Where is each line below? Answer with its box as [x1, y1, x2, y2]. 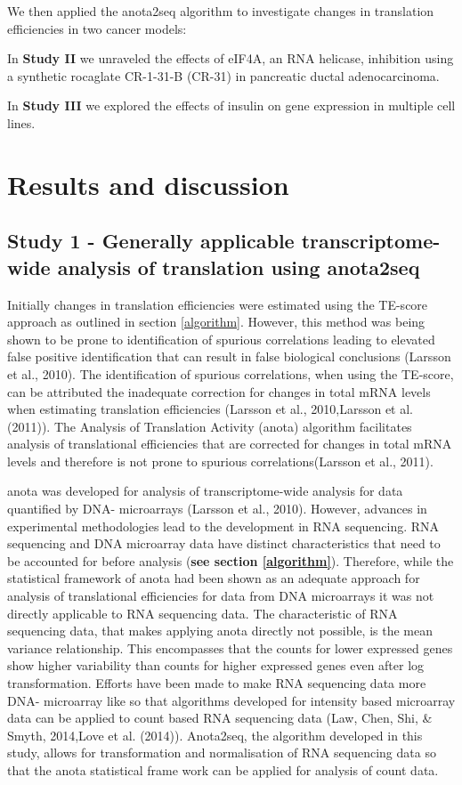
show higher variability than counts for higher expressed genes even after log [7, 656, 425, 675]
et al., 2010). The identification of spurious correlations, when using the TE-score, [7, 364, 454, 383]
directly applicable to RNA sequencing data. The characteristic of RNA [7, 603, 398, 622]
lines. [7, 113, 36, 132]
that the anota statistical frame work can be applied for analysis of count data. [7, 760, 439, 779]
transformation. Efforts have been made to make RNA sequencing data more [7, 674, 426, 692]
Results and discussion [7, 166, 289, 202]
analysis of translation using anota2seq [57, 253, 420, 280]
